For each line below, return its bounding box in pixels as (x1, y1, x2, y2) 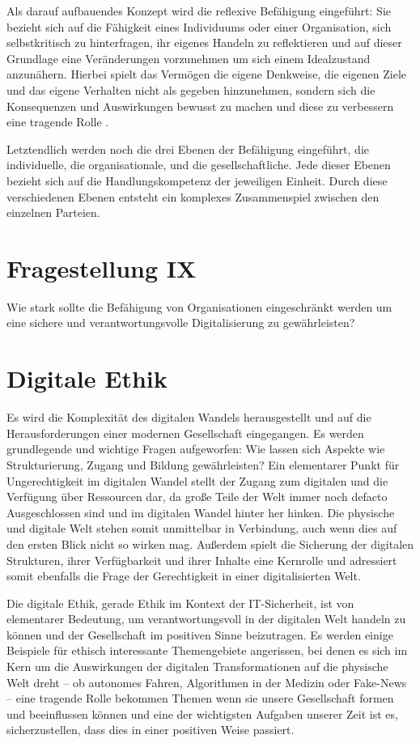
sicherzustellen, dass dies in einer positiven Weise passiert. (6, 721, 295, 738)
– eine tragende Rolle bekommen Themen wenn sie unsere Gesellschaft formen (6, 690, 394, 707)
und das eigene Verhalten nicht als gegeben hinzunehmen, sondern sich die (6, 81, 375, 98)
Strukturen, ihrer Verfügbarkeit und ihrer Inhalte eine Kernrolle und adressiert (6, 551, 397, 568)
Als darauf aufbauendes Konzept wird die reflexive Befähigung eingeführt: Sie (6, 2, 392, 19)
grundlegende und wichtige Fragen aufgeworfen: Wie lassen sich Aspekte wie (6, 440, 385, 457)
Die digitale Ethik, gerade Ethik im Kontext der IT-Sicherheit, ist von (6, 594, 354, 611)
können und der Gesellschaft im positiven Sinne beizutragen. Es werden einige (6, 626, 393, 643)
